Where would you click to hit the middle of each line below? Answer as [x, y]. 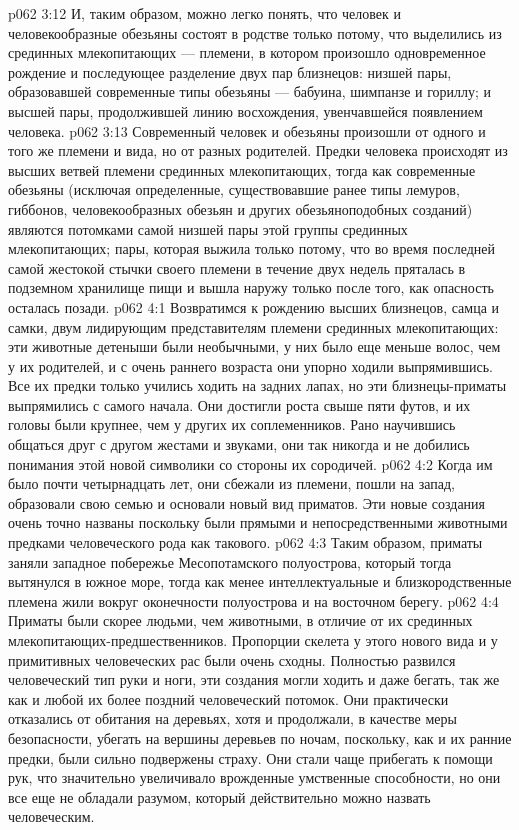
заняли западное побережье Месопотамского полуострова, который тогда [230, 561]
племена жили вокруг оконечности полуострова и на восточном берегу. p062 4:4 [253, 600]
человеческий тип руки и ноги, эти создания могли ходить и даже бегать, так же [254, 679]
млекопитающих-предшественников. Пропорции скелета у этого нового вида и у [253, 640]
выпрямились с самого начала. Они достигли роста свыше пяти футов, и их [239, 404]
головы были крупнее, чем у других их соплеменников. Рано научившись [232, 424]
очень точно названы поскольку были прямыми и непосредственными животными [258, 522]
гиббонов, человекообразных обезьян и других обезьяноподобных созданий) [240, 208]
